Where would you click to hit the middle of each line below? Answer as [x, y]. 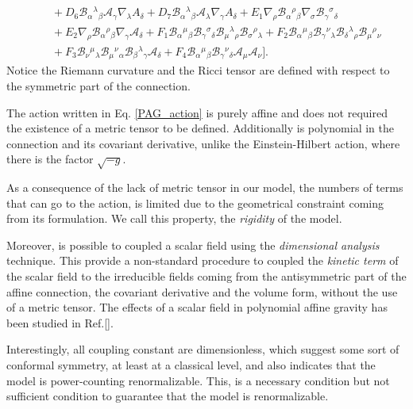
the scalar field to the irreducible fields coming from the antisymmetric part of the [206, 276]
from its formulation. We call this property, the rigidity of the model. [174, 218]
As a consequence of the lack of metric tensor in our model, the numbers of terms [205, 187]
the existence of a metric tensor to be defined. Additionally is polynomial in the [200, 128]
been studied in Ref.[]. [60, 322]
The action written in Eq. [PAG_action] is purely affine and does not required [197, 112]
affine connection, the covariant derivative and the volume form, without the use [202, 291]
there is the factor [50, 159]
